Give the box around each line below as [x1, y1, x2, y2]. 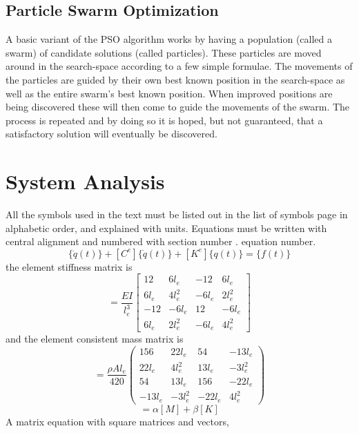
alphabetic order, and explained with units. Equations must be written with [6, 220, 327, 235]
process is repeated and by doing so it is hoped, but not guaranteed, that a [6, 113, 323, 127]
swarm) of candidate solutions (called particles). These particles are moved [6, 45, 322, 59]
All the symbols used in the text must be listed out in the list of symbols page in [6, 207, 348, 222]
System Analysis [6, 167, 165, 195]
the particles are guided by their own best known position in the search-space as [6, 72, 345, 86]
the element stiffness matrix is [6, 259, 133, 273]
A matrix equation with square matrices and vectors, [6, 414, 229, 428]
